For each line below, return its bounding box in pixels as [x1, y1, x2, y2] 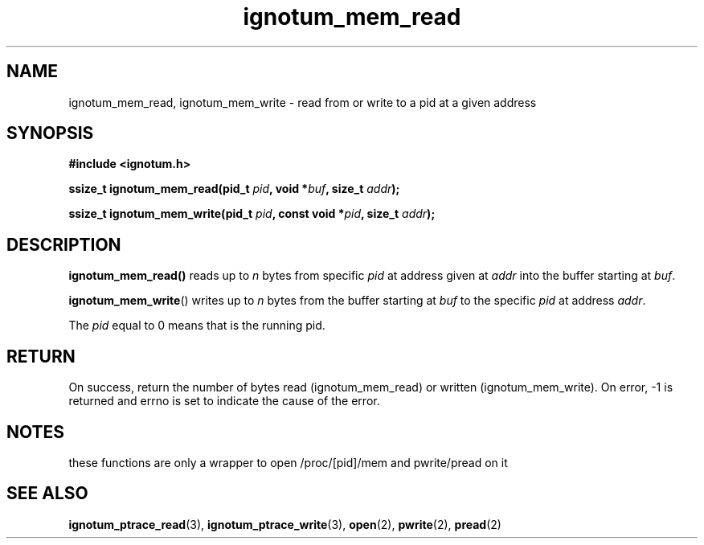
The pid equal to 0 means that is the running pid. [68, 318, 325, 333]
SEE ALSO [6, 483, 88, 504]
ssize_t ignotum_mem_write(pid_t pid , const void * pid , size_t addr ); [68, 207, 436, 221]
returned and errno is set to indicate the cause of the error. [68, 394, 380, 408]
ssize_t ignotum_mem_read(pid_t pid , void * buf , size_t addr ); [68, 182, 400, 196]
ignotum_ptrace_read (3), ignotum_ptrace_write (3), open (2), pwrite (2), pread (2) [68, 517, 501, 531]
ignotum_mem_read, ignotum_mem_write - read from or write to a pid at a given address [68, 95, 537, 109]
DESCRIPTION [6, 234, 121, 255]
